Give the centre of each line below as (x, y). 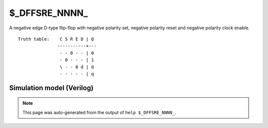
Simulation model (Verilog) (51, 88)
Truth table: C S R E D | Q (56, 39)
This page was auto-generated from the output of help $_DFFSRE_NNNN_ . (99, 112)
